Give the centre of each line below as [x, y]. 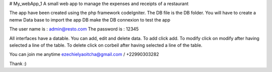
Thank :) [18, 63]
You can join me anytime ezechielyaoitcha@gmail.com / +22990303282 [84, 54]
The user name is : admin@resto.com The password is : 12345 [74, 29]
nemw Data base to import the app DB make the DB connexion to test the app [90, 19]
